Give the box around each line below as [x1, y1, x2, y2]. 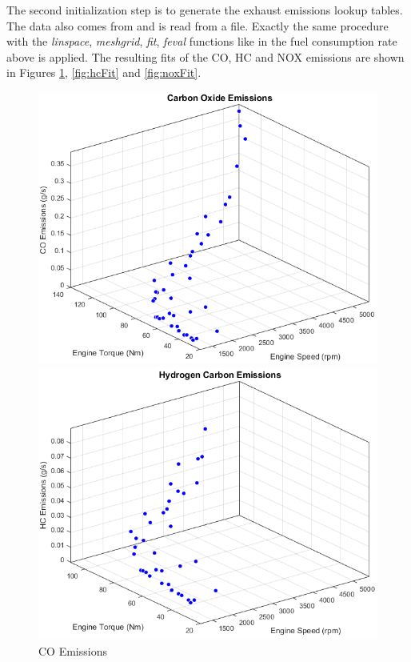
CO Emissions [38, 642, 107, 659]
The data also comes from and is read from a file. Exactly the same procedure [6, 17, 389, 34]
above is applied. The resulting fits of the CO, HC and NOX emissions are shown [6, 48, 405, 65]
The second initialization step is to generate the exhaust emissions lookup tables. [6, 2, 403, 18]
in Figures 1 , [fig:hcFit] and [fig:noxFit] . [6, 64, 202, 81]
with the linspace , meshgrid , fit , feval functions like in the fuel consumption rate [6, 33, 397, 50]
